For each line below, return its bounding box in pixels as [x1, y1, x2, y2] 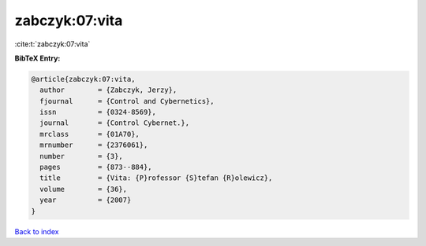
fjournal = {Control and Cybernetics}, [39, 97, 215, 105]
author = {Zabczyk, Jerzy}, [39, 86, 177, 94]
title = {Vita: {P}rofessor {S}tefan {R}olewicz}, [39, 174, 273, 182]
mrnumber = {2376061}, [39, 141, 148, 149]
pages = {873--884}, [39, 163, 153, 172]
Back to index [14, 226, 59, 236]
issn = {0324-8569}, [39, 108, 157, 117]
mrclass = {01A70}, [39, 130, 140, 138]
